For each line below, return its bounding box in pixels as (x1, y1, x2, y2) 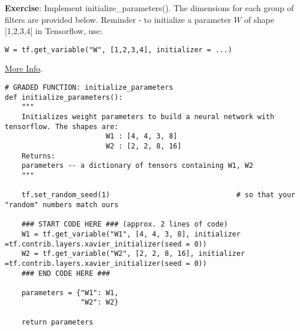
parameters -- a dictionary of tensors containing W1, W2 (21, 161, 254, 170)
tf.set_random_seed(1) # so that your (21, 191, 295, 200)
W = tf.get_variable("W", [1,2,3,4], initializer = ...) (5, 45, 232, 54)
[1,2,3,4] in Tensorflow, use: (5, 25, 102, 37)
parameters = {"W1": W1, (21, 288, 119, 297)
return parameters (21, 318, 94, 326)
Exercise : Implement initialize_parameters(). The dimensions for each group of (5, 2, 294, 13)
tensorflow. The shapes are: (5, 122, 119, 131)
